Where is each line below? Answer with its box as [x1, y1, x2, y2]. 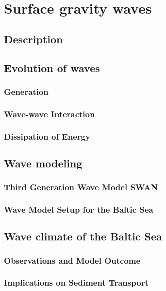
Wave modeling [4, 155, 83, 170]
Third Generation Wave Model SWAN [4, 181, 158, 193]
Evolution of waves [4, 60, 100, 75]
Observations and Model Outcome [4, 254, 141, 266]
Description [4, 31, 63, 46]
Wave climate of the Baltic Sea [4, 229, 162, 244]
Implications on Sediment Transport [4, 276, 149, 289]
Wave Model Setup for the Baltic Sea [4, 203, 153, 216]
